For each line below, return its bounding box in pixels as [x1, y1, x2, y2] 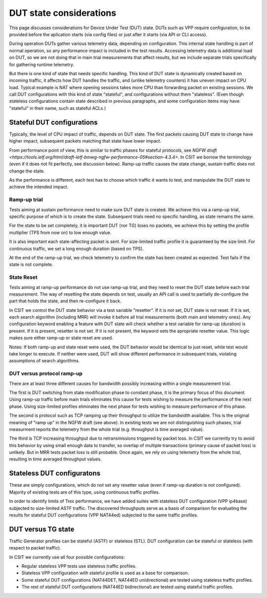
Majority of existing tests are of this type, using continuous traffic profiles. [9, 489, 160, 495]
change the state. [9, 168, 45, 174]
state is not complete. [9, 261, 53, 267]
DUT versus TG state [9, 525, 75, 533]
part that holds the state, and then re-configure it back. [9, 298, 122, 304]
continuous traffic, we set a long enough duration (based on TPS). [9, 246, 144, 251]
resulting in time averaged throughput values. [9, 456, 102, 462]
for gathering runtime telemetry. [9, 61, 74, 67]
